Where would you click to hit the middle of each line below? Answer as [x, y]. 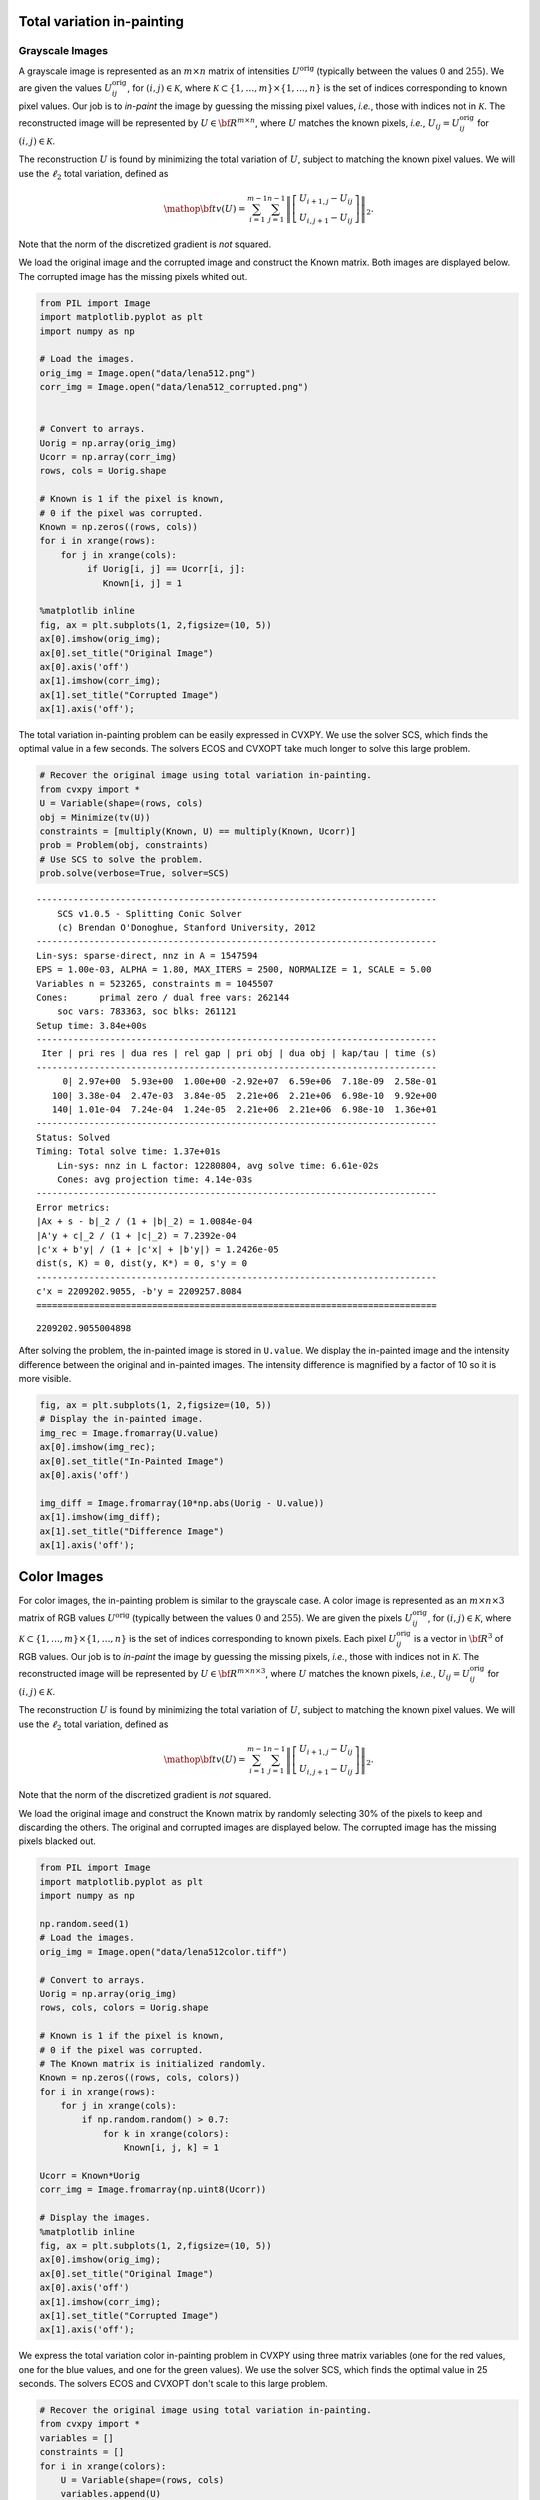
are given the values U [65, 87]
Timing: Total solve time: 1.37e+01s [129, 1151]
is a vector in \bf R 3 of [458, 1638]
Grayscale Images [63, 51]
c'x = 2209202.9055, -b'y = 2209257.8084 [139, 1291]
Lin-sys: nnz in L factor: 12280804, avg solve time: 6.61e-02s [217, 1165]
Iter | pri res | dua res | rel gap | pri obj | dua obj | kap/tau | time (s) [239, 1053]
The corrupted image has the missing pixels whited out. [133, 276]
